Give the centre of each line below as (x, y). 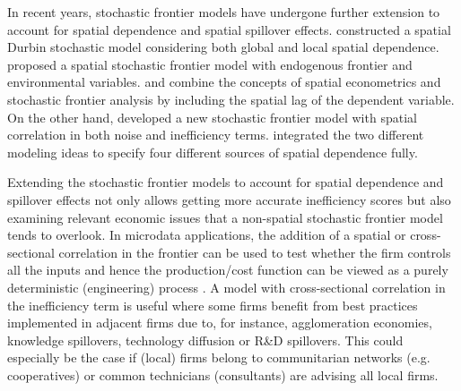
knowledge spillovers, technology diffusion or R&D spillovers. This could (205, 340)
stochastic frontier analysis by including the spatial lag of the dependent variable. (231, 99)
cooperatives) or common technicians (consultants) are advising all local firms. (223, 374)
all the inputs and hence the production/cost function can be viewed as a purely (228, 270)
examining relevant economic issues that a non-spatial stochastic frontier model (225, 217)
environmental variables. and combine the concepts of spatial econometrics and (224, 82)
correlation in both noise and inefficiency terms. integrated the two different (216, 135)
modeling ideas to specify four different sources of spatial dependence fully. (213, 152)
